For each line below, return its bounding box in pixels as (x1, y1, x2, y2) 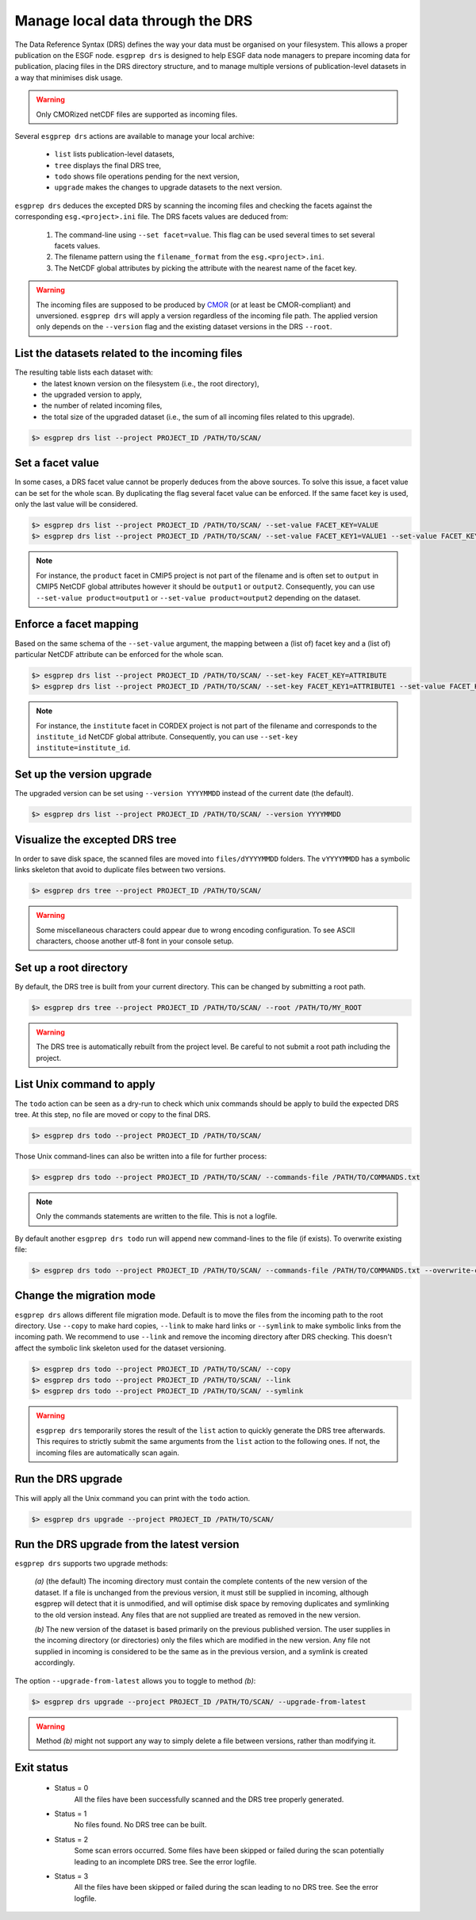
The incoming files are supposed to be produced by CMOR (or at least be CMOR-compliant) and (36, 300, 351, 309)
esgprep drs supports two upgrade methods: (14, 1559, 168, 1569)
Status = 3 (54, 1872, 89, 1881)
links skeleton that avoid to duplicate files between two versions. (14, 865, 226, 874)
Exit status (14, 1761, 69, 1774)
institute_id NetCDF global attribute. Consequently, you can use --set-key (36, 732, 298, 742)
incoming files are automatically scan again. (36, 1448, 180, 1457)
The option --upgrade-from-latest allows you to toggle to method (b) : (14, 1676, 256, 1685)
